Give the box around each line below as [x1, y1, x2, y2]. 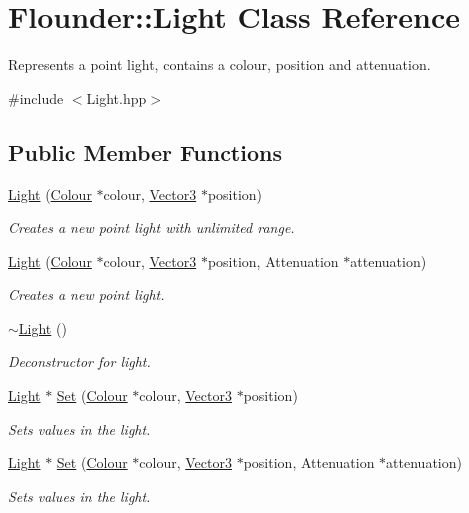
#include [8, 87, 64, 108]
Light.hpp [86, 87, 147, 108]
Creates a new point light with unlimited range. [8, 217, 295, 238]
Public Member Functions [8, 136, 282, 167]
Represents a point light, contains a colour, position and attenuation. [8, 54, 431, 75]
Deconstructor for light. [8, 351, 151, 372]
